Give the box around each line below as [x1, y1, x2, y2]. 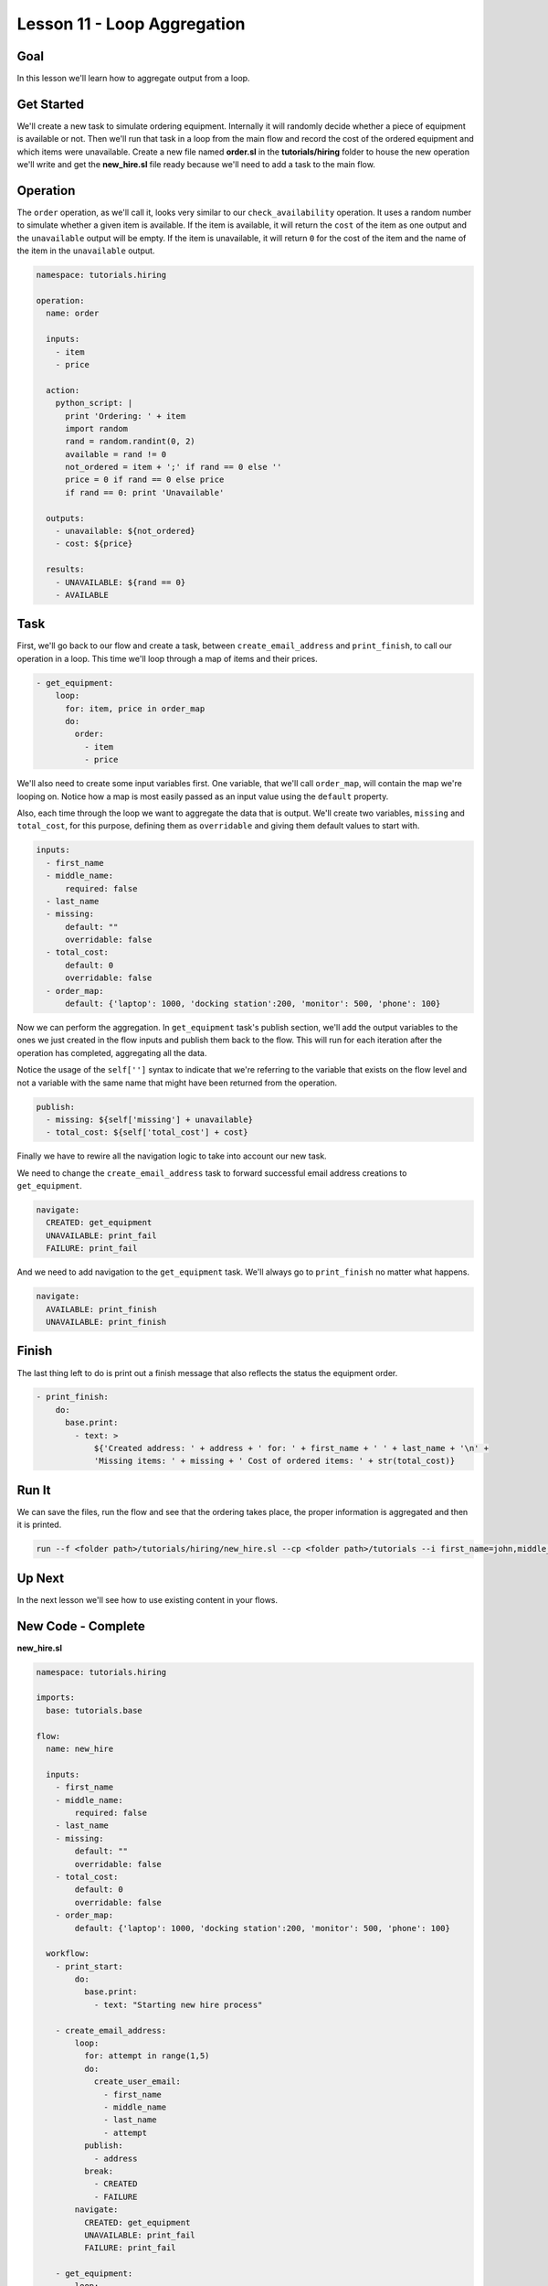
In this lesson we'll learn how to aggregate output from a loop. [16, 73, 250, 84]
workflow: [46, 1949, 90, 1959]
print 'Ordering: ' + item [65, 411, 186, 421]
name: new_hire [46, 1744, 114, 1755]
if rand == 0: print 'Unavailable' [65, 487, 225, 497]
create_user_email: [93, 2077, 182, 2087]
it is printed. [16, 1519, 62, 1531]
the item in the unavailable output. [16, 245, 155, 256]
